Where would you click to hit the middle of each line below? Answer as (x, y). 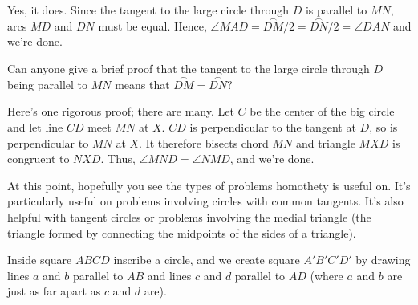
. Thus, (118, 159)
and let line (35, 127)
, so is (384, 127)
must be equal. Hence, (152, 25)
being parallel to (48, 84)
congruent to (39, 159)
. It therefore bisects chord (204, 142)
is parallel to (336, 10)
